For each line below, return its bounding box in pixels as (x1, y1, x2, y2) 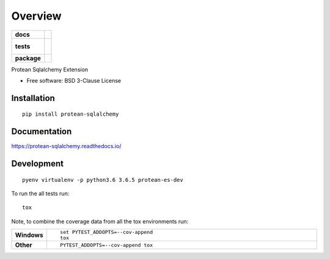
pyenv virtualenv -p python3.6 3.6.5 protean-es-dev (22, 176, 183, 183)
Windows (15, 231, 43, 239)
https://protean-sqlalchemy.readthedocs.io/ (11, 143, 122, 150)
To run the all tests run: (11, 190, 70, 197)
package (15, 54, 41, 62)
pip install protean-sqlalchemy (22, 111, 119, 118)
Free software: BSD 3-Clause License (26, 77, 122, 84)
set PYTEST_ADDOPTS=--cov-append (60, 229, 153, 236)
